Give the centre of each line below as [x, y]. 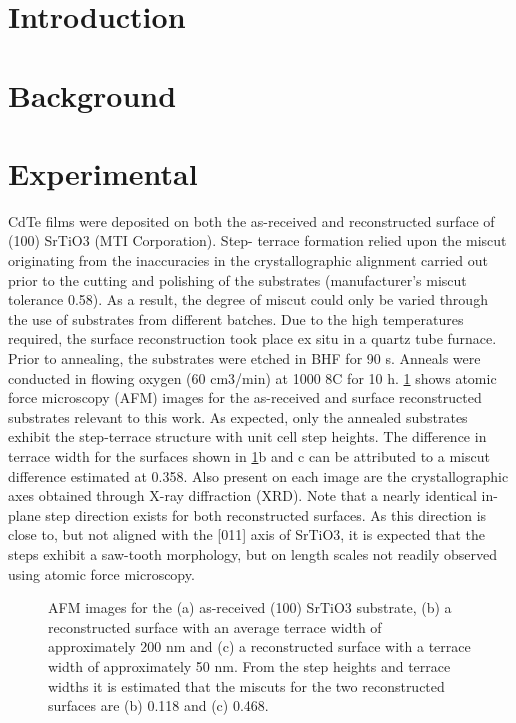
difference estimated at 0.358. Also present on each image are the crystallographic [258, 475]
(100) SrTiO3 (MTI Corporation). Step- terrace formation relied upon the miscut [257, 240]
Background [92, 94]
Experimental [103, 172]
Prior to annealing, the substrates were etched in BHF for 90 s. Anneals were [244, 358]
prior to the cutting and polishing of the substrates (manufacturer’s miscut [237, 279]
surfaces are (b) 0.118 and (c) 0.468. [158, 705]
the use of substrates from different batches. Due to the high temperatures [236, 318]
